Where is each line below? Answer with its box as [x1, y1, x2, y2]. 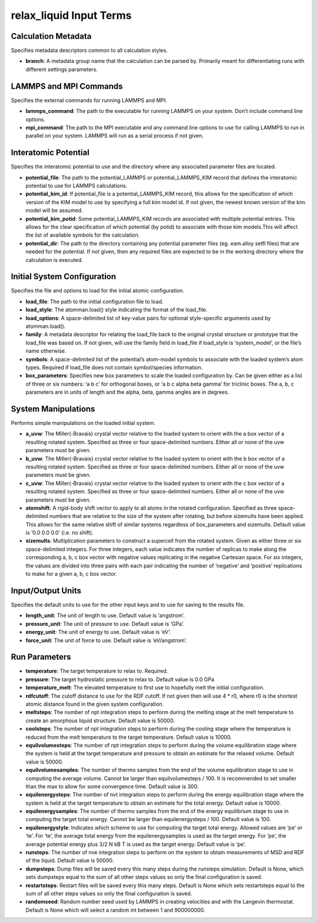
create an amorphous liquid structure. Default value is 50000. [25, 717, 175, 724]
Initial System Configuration [11, 271, 117, 282]
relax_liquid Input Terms [11, 9, 132, 22]
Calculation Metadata [11, 31, 92, 41]
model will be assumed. [25, 207, 83, 214]
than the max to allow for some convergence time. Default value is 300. [25, 783, 199, 790]
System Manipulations [11, 404, 95, 414]
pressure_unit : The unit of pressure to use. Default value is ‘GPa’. [25, 620, 185, 627]
